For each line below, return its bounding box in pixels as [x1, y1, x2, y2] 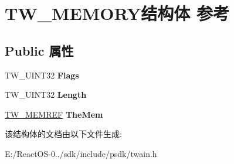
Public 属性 [5, 41, 74, 59]
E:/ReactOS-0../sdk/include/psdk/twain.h [5, 147, 157, 159]
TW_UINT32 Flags [5, 69, 79, 81]
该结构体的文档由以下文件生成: [5, 128, 122, 140]
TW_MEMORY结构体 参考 [5, 1, 230, 25]
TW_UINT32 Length [5, 88, 87, 101]
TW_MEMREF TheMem [5, 108, 103, 120]
